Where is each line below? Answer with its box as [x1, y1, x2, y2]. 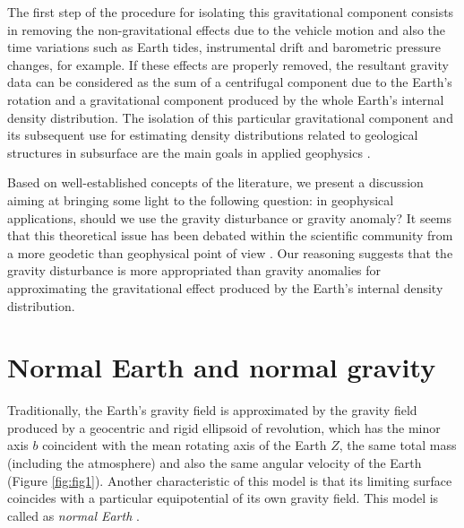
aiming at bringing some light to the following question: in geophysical [7, 190, 394, 209]
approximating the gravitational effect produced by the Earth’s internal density [7, 278, 443, 297]
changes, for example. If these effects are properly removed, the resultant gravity [7, 55, 449, 74]
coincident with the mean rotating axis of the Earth [42, 436, 327, 454]
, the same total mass [339, 436, 457, 454]
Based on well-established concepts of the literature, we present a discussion [7, 173, 424, 192]
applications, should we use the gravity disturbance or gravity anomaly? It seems [7, 208, 452, 227]
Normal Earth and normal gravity [7, 349, 436, 385]
